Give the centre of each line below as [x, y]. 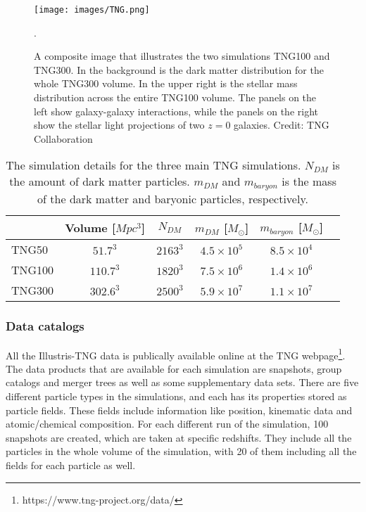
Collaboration [63, 138]
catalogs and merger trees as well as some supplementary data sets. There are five [182, 382]
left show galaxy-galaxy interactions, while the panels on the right [176, 111]
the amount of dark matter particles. [100, 181]
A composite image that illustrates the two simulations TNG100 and [182, 56]
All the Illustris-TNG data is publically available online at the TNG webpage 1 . [176, 354]
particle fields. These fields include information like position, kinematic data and [179, 410]
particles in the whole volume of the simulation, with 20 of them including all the [181, 451]
